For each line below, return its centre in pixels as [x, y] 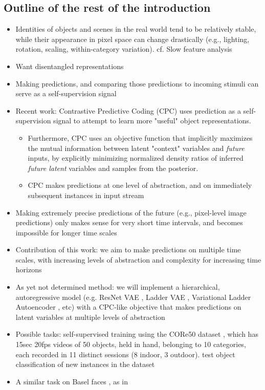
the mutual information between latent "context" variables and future [136, 148]
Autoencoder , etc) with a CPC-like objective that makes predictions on [128, 307]
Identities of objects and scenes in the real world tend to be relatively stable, [136, 29]
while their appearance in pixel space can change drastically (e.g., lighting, [132, 39]
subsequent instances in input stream [86, 195]
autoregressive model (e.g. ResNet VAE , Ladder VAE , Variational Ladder [133, 297]
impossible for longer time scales [66, 232]
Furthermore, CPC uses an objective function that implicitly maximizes [140, 137]
